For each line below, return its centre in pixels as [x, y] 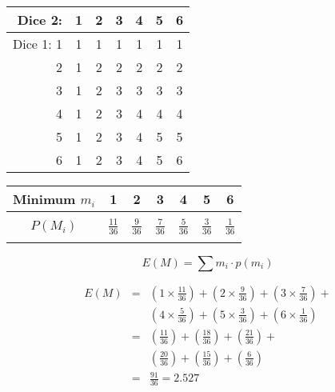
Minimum [44, 199]
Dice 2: [40, 20]
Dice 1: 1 [38, 44]
